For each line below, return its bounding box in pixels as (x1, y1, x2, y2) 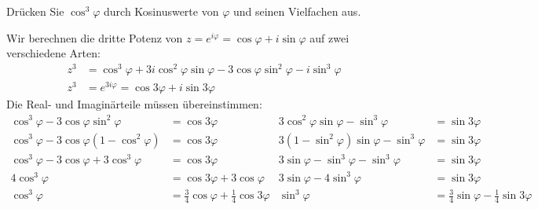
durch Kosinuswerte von (104, 3, 219, 19)
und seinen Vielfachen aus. (232, 3, 361, 19)
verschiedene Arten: (6, 45, 101, 61)
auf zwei (309, 29, 350, 46)
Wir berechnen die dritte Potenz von (6, 29, 183, 46)
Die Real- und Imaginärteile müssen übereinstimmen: (6, 96, 262, 112)
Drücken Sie (6, 3, 64, 19)
